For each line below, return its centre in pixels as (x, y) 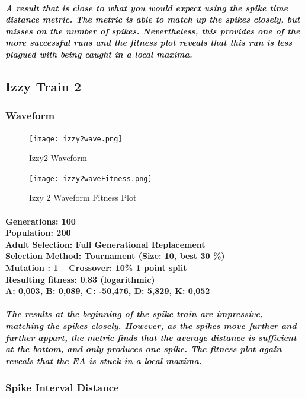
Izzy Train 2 (44, 86)
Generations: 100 (41, 221)
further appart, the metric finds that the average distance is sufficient (151, 337)
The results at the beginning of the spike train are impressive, (134, 314)
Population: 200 (38, 233)
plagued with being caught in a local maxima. (99, 54)
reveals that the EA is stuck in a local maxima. (104, 360)
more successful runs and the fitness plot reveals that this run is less (149, 42)
